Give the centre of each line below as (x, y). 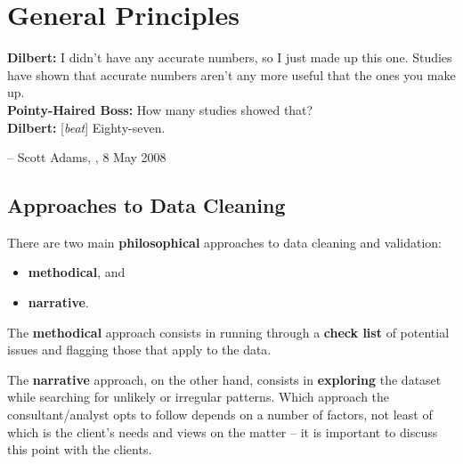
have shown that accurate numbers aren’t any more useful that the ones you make (231, 74)
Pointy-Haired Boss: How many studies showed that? (160, 109)
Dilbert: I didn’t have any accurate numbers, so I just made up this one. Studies (230, 57)
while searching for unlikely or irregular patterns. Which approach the (199, 397)
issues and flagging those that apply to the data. (139, 350)
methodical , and (77, 272)
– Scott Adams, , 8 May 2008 (87, 157)
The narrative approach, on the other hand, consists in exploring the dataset (224, 379)
